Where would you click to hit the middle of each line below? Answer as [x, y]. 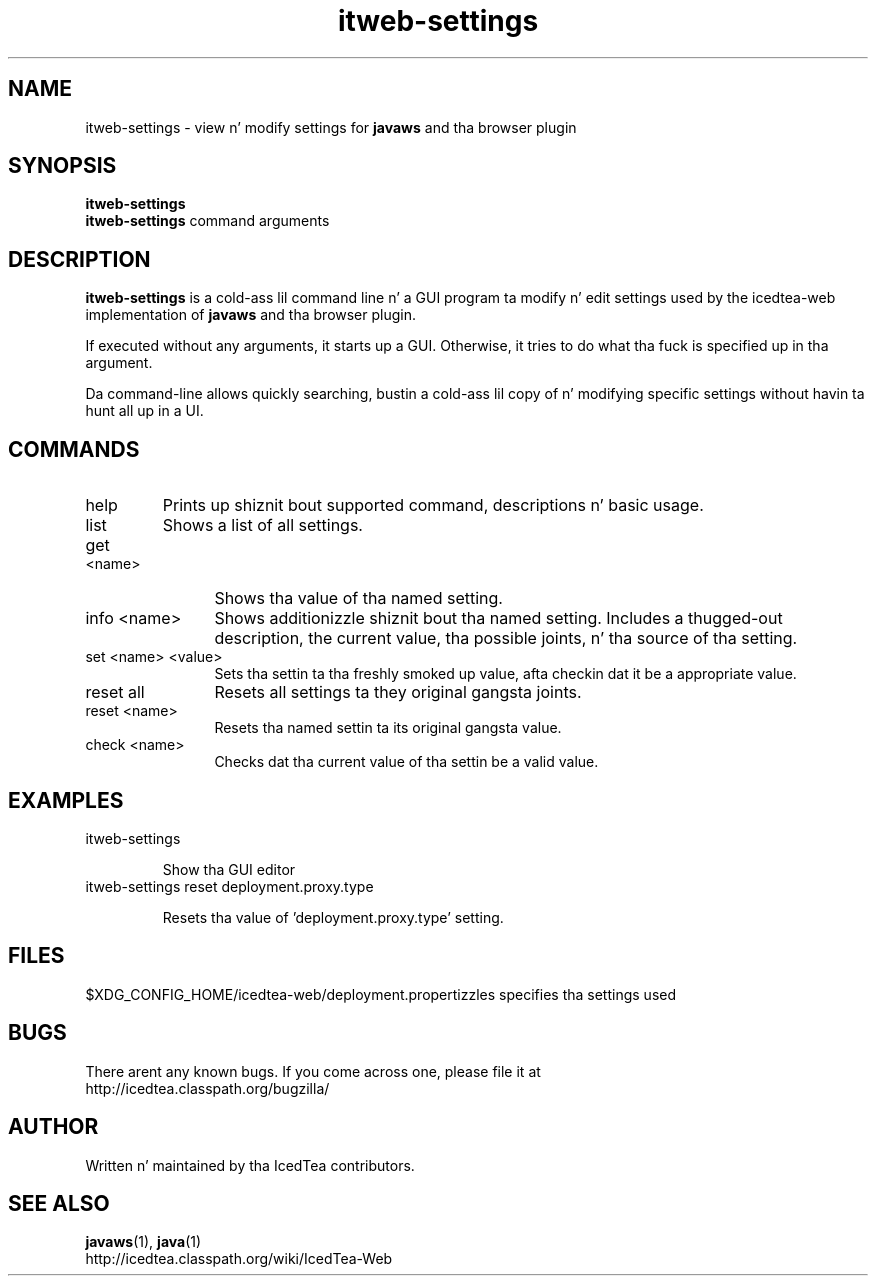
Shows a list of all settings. [262, 525]
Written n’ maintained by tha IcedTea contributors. [250, 1165]
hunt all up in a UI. [144, 411]
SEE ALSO [59, 1203]
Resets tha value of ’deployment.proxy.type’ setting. [333, 917]
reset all [115, 692]
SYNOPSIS [62, 166]
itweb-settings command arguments [207, 221]
